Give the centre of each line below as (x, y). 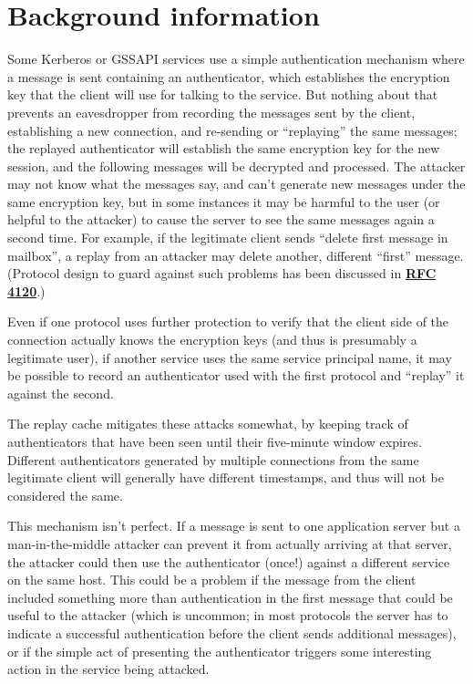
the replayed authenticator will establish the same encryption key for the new (224, 148)
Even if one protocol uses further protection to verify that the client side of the (228, 321)
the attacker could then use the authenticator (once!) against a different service (229, 561)
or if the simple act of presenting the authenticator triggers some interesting (220, 651)
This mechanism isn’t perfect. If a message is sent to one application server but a (234, 526)
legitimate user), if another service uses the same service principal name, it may (230, 357)
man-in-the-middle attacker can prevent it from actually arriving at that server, (230, 543)
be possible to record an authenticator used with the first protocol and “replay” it (236, 375)
